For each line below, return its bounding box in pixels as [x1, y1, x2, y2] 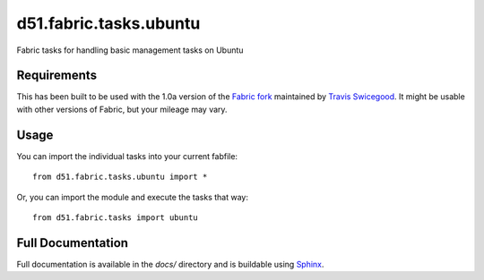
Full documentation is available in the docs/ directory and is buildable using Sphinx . [16, 259, 324, 269]
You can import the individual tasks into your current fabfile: [16, 150, 238, 161]
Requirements [16, 68, 98, 83]
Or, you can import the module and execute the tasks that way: [16, 191, 248, 202]
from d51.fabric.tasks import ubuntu [32, 212, 199, 223]
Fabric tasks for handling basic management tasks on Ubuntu [16, 45, 244, 55]
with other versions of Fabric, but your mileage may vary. [16, 104, 228, 115]
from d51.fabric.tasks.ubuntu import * [32, 172, 208, 182]
